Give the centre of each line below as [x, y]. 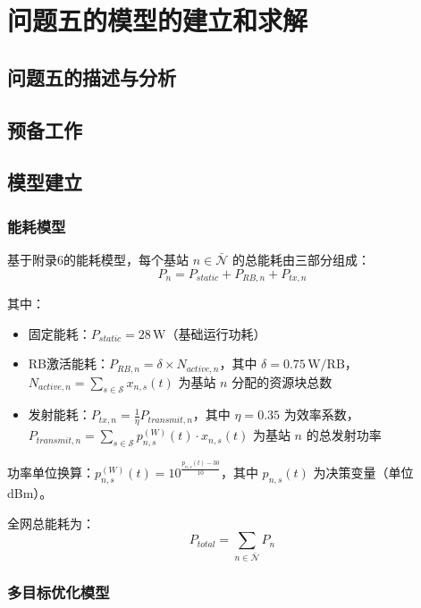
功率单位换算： [51, 473]
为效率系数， [321, 414]
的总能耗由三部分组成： [301, 259]
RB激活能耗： [69, 363]
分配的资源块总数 [282, 381]
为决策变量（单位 [363, 473]
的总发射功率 [344, 435]
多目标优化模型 [59, 592]
